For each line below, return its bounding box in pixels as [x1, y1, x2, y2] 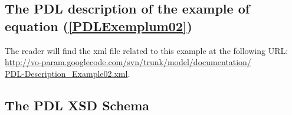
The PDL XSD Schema [5, 96, 149, 114]
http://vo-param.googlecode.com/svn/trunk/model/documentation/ [5, 56, 251, 68]
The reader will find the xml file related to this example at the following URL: [5, 44, 288, 56]
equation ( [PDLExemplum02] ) [5, 16, 192, 35]
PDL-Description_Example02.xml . [5, 67, 130, 79]
